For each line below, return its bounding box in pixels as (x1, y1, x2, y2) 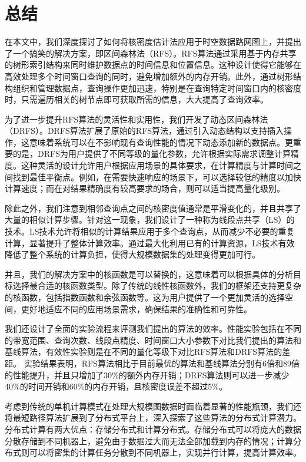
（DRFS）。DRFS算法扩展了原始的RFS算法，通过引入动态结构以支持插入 (5, 124, 284, 137)
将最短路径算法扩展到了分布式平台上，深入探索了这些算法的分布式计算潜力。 (5, 411, 301, 424)
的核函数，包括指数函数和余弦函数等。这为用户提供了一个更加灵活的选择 (5, 291, 285, 303)
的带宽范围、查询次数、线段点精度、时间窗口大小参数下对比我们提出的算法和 (5, 334, 301, 346)
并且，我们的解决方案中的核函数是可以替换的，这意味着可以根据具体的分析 (5, 268, 293, 280)
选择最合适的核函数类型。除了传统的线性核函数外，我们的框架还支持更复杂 (12, 279, 301, 292)
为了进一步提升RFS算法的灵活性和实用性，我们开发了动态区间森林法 (5, 113, 268, 125)
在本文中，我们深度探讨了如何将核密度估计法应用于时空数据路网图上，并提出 (5, 35, 301, 48)
